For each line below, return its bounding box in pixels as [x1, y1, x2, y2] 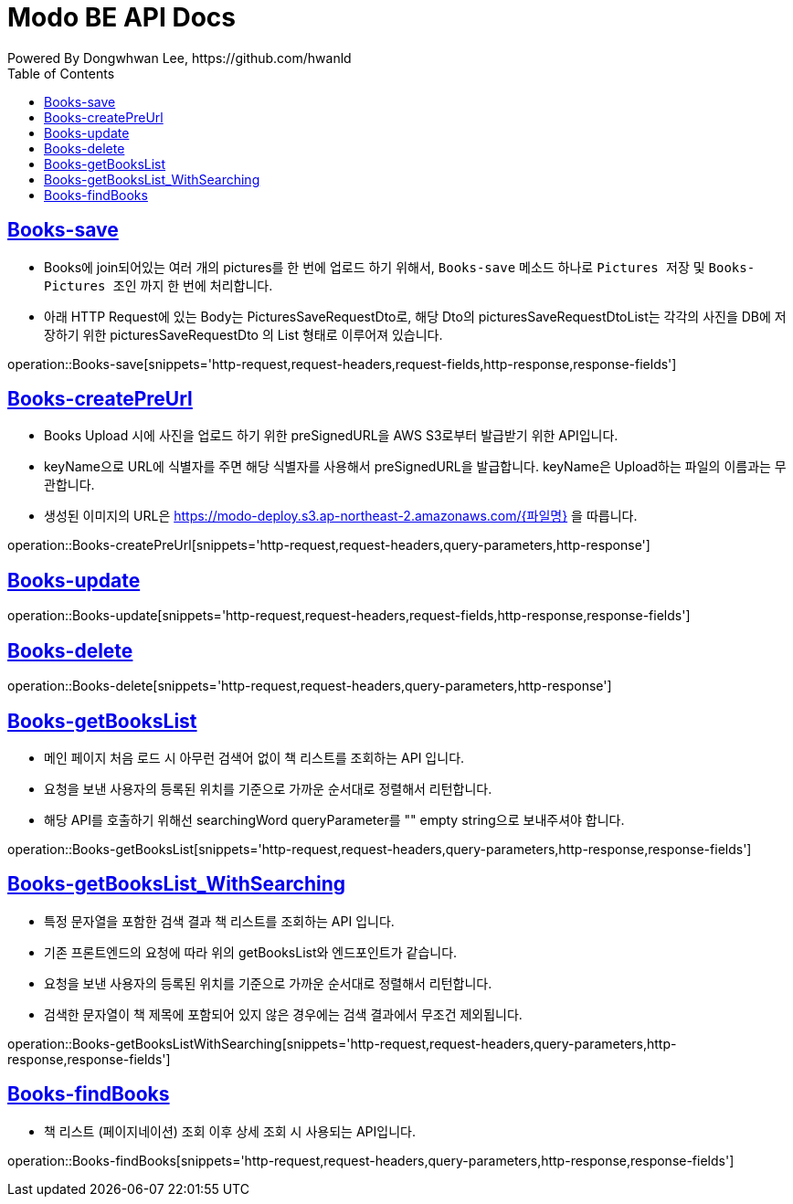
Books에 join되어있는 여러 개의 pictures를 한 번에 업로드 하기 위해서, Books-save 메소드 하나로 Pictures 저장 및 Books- [44, 259, 756, 275]
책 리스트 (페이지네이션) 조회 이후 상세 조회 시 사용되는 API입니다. [44, 1123, 416, 1139]
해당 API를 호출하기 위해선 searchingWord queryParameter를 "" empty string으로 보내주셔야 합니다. [44, 811, 625, 828]
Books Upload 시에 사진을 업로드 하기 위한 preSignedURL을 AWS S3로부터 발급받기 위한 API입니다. [44, 428, 619, 444]
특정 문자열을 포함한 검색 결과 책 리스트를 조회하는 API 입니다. [44, 913, 395, 929]
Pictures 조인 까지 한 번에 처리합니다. [44, 277, 273, 293]
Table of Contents [7, 65, 115, 81]
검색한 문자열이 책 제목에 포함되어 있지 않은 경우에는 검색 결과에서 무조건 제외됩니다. [44, 1006, 523, 1022]
